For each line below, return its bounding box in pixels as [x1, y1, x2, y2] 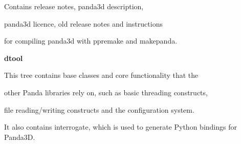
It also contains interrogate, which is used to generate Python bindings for [4, 121, 237, 132]
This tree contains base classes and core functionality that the [4, 70, 199, 80]
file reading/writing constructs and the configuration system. [4, 104, 194, 115]
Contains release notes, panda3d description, [4, 1, 144, 11]
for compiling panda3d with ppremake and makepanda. [4, 35, 178, 46]
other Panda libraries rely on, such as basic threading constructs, [4, 87, 208, 97]
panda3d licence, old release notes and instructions [4, 18, 163, 29]
